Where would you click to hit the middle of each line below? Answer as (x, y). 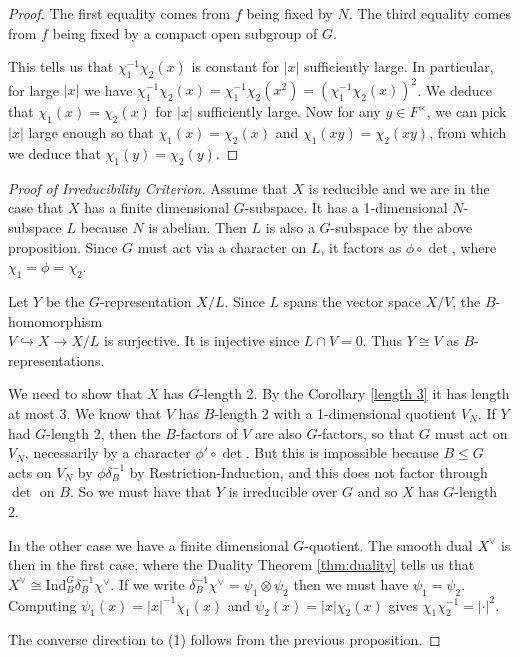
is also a (290, 227)
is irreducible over (283, 491)
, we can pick (466, 111)
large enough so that (91, 132)
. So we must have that (140, 491)
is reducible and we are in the (399, 187)
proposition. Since (63, 246)
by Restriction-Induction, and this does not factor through (308, 471)
